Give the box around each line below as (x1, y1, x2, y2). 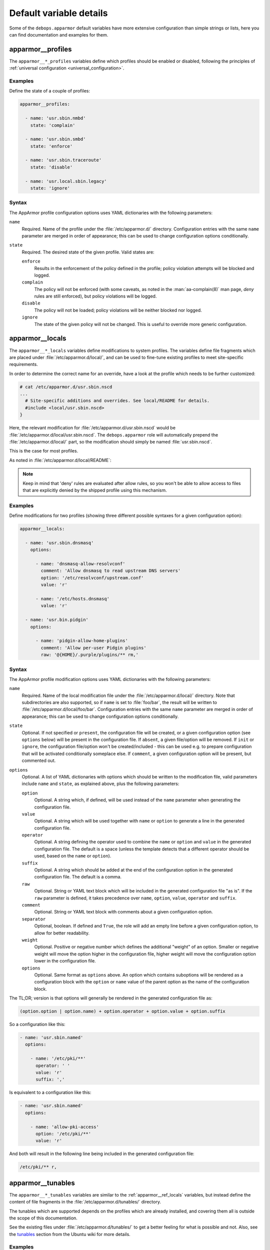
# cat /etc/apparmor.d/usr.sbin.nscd (19, 384, 112, 389)
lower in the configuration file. (34, 958, 96, 964)
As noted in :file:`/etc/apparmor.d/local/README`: (9, 457, 111, 463)
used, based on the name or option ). (34, 853, 111, 859)
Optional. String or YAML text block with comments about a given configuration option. (34, 909, 213, 915)
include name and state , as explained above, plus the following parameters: (21, 780, 179, 787)
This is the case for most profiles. (9, 448, 78, 454)
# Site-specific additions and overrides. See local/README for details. (25, 398, 210, 403)
